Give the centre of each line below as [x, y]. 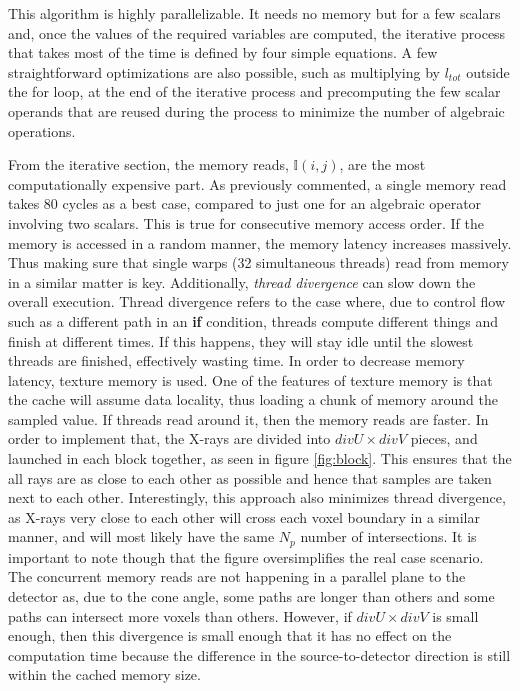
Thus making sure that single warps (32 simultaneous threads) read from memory [258, 262]
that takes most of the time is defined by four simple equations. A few [223, 52]
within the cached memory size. [104, 674]
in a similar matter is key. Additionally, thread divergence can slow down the [242, 281]
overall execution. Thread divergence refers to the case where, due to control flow [256, 301]
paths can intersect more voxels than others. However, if [180, 615]
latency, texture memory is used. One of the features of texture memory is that [250, 379]
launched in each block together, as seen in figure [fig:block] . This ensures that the [260, 458]
